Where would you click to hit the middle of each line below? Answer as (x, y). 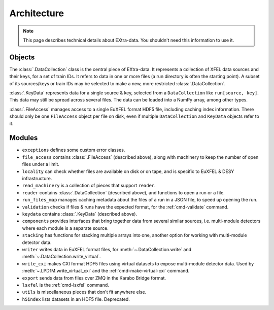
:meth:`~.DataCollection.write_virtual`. (61, 257)
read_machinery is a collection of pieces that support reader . (89, 186)
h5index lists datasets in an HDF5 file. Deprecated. (76, 299)
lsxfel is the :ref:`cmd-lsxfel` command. (65, 285)
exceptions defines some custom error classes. (74, 150)
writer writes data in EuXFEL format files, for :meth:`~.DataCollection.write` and (107, 249)
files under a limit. (41, 164)
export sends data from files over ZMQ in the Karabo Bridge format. (94, 278)
